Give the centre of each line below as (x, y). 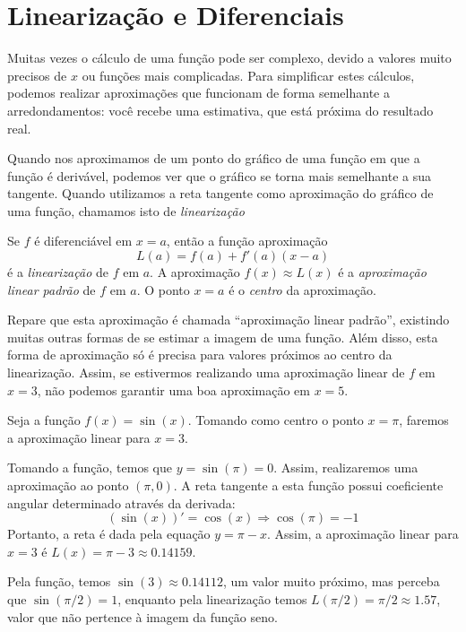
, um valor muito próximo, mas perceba (331, 581)
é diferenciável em (83, 241)
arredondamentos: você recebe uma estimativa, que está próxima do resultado (220, 110)
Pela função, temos (59, 581)
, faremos (424, 420)
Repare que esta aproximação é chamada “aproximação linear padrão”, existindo (229, 320)
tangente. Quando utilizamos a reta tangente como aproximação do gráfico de (220, 193)
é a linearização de (58, 272)
